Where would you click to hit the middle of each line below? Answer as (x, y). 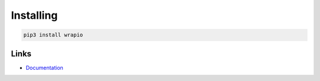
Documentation (44, 67)
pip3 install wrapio (53, 35)
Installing (34, 15)
